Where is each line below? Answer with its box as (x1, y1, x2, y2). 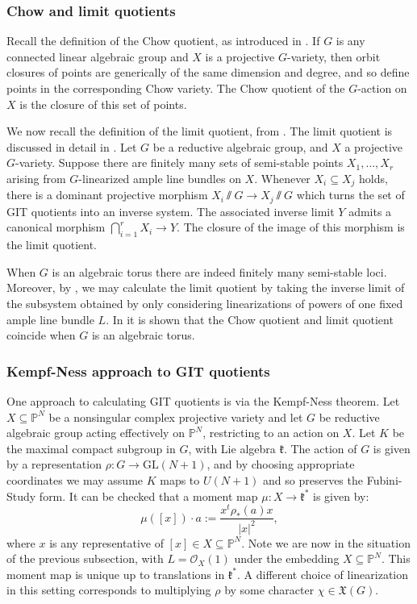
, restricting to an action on (202, 424, 340, 441)
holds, (359, 169, 388, 186)
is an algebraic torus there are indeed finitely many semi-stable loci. (52, 263, 387, 280)
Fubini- (366, 472, 402, 489)
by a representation (6, 456, 102, 473)
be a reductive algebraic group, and (152, 138, 328, 155)
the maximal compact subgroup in (6, 439, 176, 456)
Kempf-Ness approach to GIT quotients (6, 360, 270, 381)
